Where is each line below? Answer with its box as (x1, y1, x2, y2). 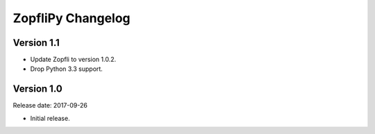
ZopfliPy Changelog (12, 10, 131, 26)
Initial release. (30, 114, 70, 122)
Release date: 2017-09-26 (12, 101, 88, 110)
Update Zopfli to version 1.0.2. (30, 56, 117, 64)
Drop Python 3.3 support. (30, 65, 103, 73)
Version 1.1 (12, 37, 60, 49)
